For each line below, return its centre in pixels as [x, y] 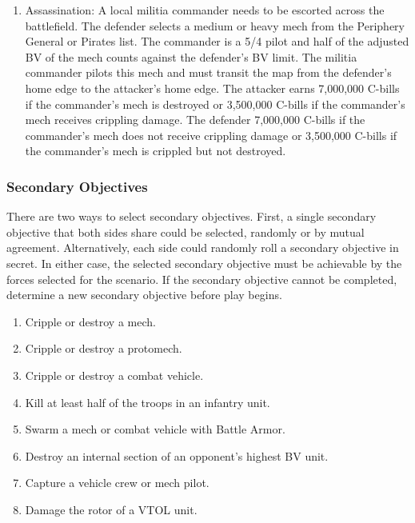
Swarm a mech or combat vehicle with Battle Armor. [155, 429]
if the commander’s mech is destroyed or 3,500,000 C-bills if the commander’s [215, 104]
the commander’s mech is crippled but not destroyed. [156, 151]
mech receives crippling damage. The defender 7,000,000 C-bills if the [195, 120]
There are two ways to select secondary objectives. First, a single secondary [192, 216]
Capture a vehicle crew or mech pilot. [117, 483]
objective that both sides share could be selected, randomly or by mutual [186, 232]
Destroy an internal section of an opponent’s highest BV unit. [177, 455]
